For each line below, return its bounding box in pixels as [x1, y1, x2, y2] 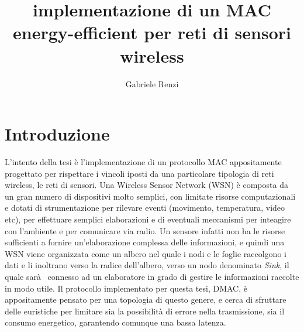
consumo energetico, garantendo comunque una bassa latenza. [5, 316, 226, 328]
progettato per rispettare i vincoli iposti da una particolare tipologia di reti [5, 167, 274, 179]
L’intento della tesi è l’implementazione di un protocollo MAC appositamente [5, 156, 282, 168]
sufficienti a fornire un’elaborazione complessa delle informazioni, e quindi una [5, 236, 285, 248]
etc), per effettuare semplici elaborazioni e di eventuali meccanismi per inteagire [5, 213, 291, 225]
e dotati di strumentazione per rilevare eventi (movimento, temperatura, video [5, 201, 285, 214]
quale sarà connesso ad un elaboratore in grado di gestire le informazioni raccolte [5, 270, 299, 282]
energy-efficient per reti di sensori [13, 20, 291, 45]
